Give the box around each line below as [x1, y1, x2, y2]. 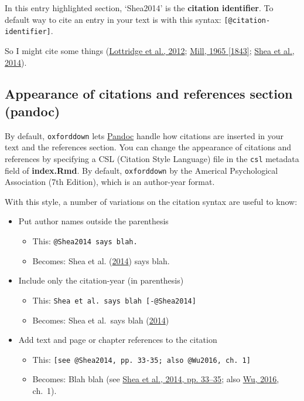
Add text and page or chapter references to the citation [18, 333, 217, 346]
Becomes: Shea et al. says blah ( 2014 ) [32, 314, 169, 326]
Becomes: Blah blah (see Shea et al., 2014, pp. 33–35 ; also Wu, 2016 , [32, 373, 279, 385]
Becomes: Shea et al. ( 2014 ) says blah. [32, 254, 170, 267]
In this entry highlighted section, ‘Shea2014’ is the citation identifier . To [5, 2, 274, 14]
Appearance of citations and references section [5, 85, 293, 103]
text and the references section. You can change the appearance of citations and [5, 141, 292, 153]
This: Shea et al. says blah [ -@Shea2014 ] [32, 294, 196, 306]
